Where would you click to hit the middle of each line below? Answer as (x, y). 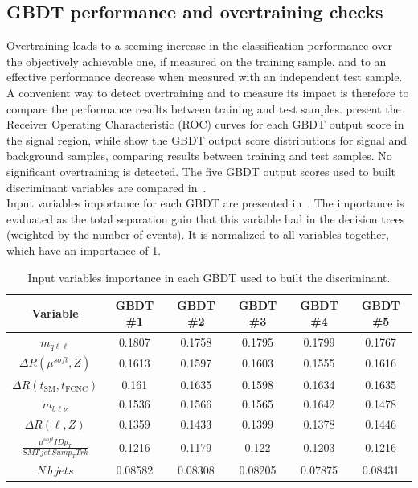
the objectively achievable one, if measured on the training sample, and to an (197, 61)
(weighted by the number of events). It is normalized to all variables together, (198, 234)
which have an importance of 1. (84, 250)
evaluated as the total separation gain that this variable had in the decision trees (206, 218)
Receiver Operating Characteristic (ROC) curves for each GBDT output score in (205, 124)
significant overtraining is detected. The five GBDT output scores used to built (201, 171)
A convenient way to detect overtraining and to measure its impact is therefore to (208, 92)
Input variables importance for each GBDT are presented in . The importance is (205, 203)
